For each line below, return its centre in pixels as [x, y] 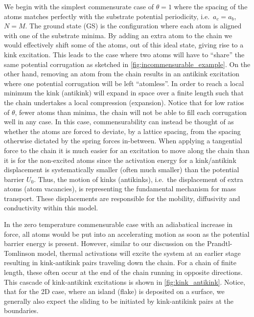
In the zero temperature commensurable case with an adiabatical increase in [118, 224]
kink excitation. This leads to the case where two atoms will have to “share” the [124, 54]
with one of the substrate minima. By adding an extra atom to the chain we [118, 35]
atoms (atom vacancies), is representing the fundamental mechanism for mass [120, 189]
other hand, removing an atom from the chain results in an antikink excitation [122, 74]
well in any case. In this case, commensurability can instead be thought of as [119, 122]
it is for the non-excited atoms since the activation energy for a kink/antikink [120, 160]
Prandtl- [219, 243]
